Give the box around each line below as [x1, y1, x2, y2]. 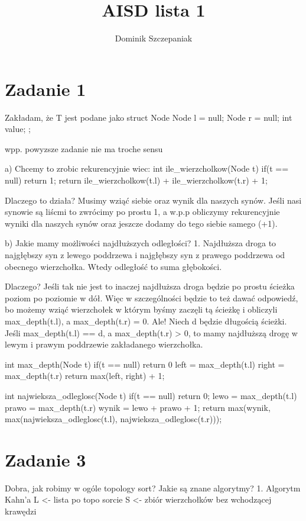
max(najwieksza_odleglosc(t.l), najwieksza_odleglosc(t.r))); [5, 413, 222, 425]
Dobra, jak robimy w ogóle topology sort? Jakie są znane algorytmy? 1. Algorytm [5, 481, 301, 494]
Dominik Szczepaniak [115, 32, 193, 44]
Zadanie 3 [5, 447, 86, 471]
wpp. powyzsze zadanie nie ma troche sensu [5, 142, 163, 155]
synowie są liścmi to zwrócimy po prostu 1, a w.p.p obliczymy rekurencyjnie [5, 205, 280, 218]
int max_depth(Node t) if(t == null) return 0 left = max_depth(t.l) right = [5, 358, 285, 370]
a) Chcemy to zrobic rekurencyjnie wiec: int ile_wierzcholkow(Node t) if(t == [5, 162, 289, 175]
